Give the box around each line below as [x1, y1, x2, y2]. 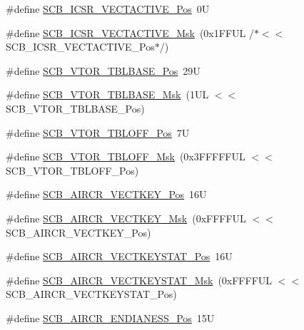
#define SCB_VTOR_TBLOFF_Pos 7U [6, 125, 190, 140]
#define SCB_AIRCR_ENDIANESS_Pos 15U [6, 310, 215, 325]
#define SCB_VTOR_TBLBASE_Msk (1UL [6, 87, 209, 102]
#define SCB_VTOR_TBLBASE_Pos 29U [6, 63, 201, 78]
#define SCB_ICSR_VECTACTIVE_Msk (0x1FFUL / [6, 25, 254, 40]
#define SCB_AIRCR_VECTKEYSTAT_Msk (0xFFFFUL [6, 272, 273, 287]
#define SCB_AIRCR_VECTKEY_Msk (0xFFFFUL [6, 210, 246, 225]
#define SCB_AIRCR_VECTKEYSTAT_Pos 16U [6, 249, 233, 264]
